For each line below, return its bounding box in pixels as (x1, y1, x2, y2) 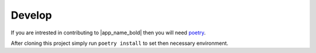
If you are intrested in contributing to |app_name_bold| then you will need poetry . (11, 29, 206, 36)
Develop (11, 9, 52, 22)
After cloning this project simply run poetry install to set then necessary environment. (11, 40, 228, 47)
